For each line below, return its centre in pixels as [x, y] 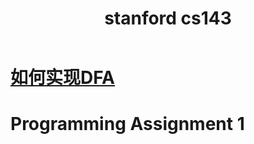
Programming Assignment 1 [127, 124]
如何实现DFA [63, 78]
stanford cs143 [168, 18]
